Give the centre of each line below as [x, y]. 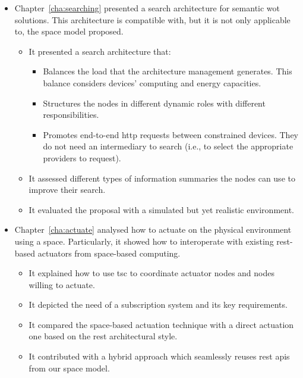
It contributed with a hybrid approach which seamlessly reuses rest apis [159, 356]
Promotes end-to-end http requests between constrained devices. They [171, 134]
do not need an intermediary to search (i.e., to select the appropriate [168, 146]
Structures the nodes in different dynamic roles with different [154, 103]
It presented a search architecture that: [100, 51]
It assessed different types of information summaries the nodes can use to [162, 178]
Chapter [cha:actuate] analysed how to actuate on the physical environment [153, 229]
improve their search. [67, 190]
